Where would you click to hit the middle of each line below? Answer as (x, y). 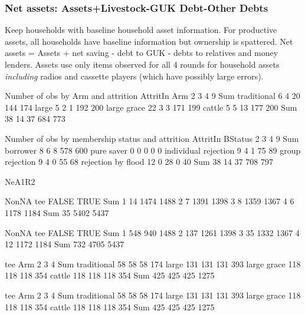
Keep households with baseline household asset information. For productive (141, 30)
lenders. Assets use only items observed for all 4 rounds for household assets (142, 64)
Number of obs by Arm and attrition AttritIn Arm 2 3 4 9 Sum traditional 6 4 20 (152, 96)
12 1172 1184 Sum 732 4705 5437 (65, 244)
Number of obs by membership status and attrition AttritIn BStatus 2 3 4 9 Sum (152, 138)
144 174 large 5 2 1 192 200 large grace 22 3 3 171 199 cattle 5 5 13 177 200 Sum (151, 107)
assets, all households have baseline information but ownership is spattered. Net (149, 41)
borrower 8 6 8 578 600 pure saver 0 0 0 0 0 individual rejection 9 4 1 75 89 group (153, 150)
